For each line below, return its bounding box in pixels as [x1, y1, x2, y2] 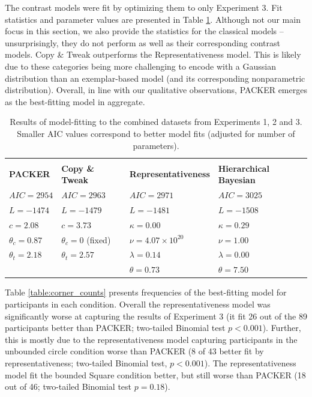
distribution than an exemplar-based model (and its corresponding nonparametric [5, 71, 305, 84]
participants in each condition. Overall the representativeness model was [5, 297, 271, 310]
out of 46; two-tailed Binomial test [5, 380, 132, 393]
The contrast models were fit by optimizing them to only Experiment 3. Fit [5, 1, 283, 13]
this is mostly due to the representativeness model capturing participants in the [5, 333, 298, 345]
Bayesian [218, 174, 256, 186]
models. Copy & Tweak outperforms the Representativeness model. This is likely [5, 48, 301, 61]
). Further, [262, 321, 301, 334]
